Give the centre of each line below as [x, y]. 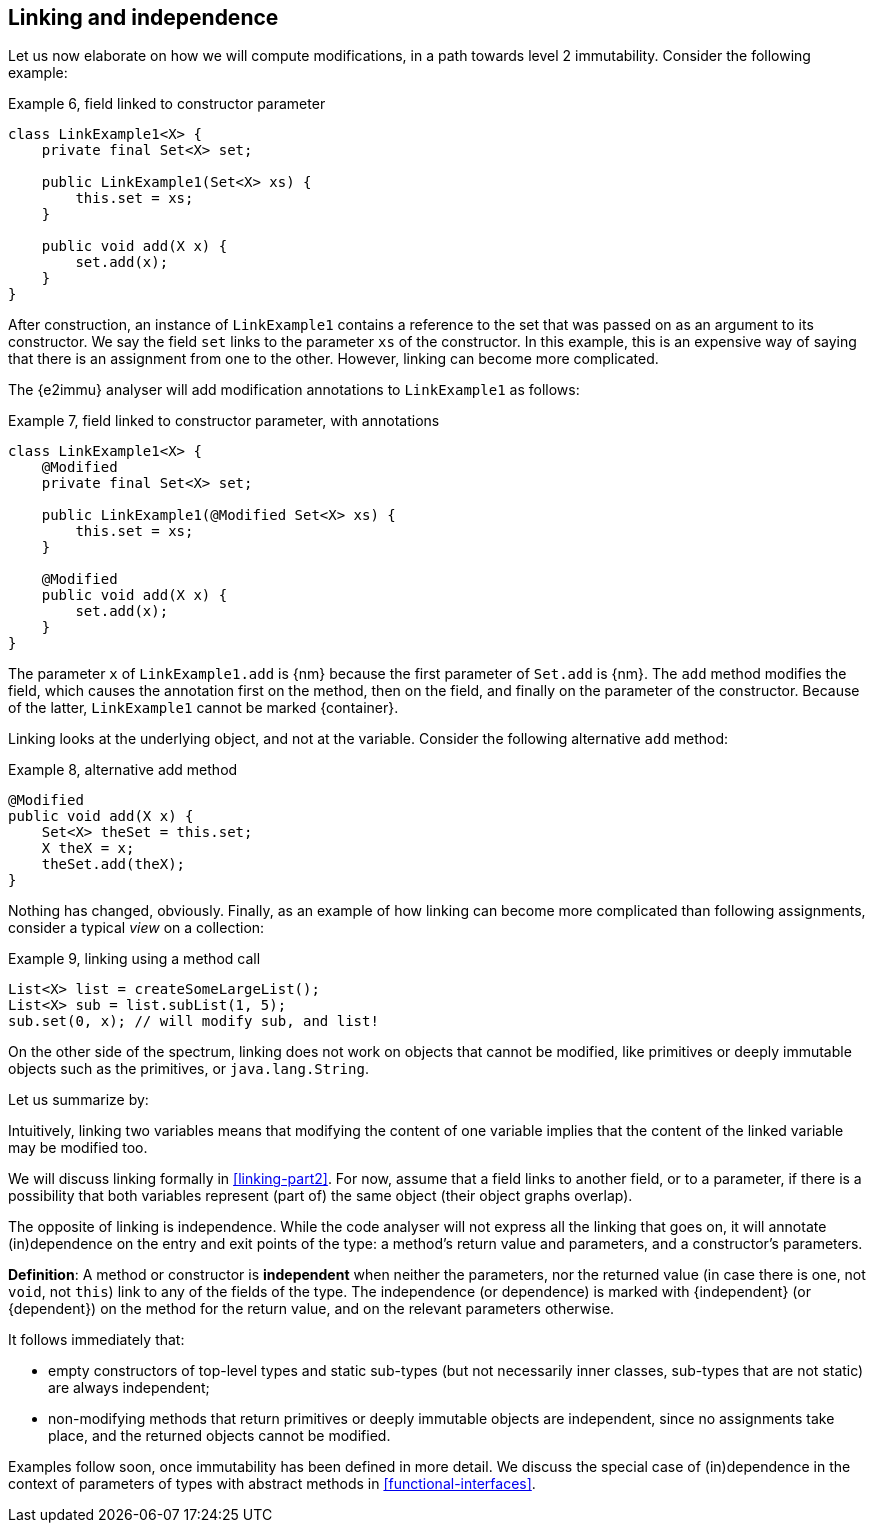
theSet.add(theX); [113, 864]
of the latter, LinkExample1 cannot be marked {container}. [203, 708]
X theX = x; [88, 848]
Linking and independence [143, 17]
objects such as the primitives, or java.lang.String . [188, 1069]
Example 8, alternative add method [123, 770]
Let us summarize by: [78, 1100]
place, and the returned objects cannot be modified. [219, 1436]
